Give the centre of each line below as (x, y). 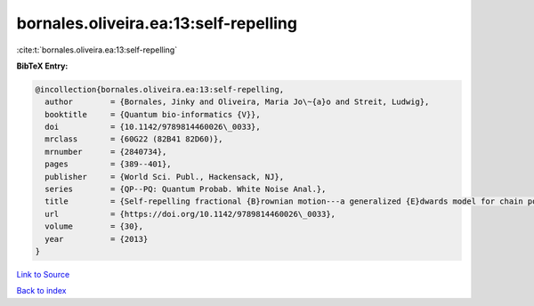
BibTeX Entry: (42, 66)
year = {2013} (97, 239)
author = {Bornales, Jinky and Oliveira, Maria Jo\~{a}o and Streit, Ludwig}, (237, 102)
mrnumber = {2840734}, (106, 152)
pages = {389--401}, (109, 164)
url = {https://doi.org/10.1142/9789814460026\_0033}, (190, 214)
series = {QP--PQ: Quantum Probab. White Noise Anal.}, (186, 189)
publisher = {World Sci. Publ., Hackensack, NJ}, (165, 177)
